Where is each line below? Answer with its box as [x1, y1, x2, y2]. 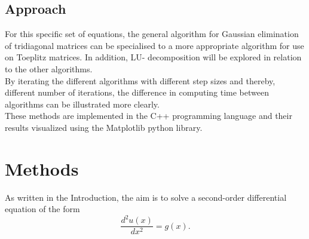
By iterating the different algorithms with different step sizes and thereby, [5, 74, 276, 87]
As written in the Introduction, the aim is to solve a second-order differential [5, 191, 287, 203]
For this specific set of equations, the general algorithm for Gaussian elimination [5, 27, 299, 40]
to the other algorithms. [5, 62, 93, 75]
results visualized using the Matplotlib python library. [5, 121, 203, 133]
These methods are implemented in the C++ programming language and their [5, 109, 292, 122]
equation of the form [5, 203, 80, 215]
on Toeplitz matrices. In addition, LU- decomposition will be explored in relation [5, 51, 302, 63]
